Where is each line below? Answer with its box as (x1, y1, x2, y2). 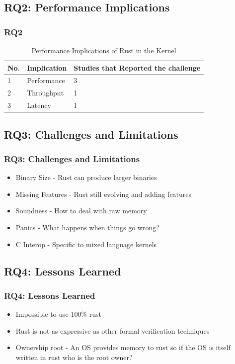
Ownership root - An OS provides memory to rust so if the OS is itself (15, 342, 231, 353)
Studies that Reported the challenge (74, 62, 201, 73)
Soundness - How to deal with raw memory (15, 205, 147, 216)
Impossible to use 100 (15, 309, 81, 319)
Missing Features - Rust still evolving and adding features (15, 188, 192, 199)
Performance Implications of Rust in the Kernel (31, 45, 176, 55)
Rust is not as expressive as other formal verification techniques (15, 325, 210, 336)
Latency (27, 100, 51, 110)
